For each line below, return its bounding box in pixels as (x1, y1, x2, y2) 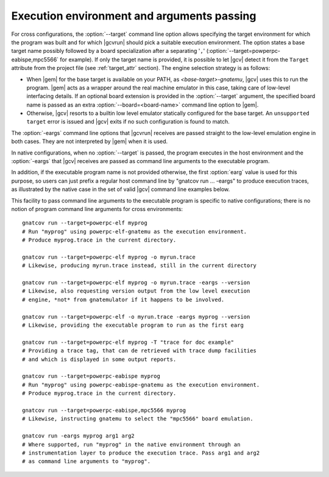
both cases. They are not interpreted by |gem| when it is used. (11, 138, 168, 145)
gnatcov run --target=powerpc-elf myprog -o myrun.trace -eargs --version (22, 279, 250, 286)
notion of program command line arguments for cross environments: (11, 205, 183, 212)
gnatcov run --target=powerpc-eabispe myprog (22, 373, 161, 380)
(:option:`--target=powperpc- (206, 47, 280, 55)
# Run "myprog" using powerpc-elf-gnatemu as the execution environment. (22, 228, 247, 235)
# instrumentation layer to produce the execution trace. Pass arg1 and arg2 (22, 449, 260, 456)
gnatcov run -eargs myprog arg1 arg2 (22, 433, 135, 439)
